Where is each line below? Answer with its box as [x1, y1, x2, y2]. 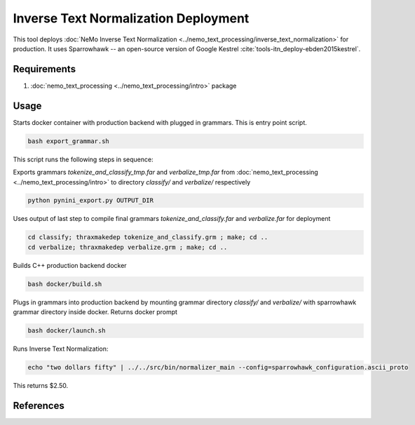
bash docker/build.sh [27, 280, 102, 288]
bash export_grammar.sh [27, 137, 110, 145]
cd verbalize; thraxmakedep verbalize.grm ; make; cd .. [27, 243, 228, 251]
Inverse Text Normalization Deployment [13, 11, 250, 26]
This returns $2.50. [13, 382, 69, 390]
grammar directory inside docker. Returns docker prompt [13, 308, 178, 316]
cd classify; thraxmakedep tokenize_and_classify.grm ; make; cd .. [27, 234, 268, 241]
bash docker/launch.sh [27, 327, 106, 335]
